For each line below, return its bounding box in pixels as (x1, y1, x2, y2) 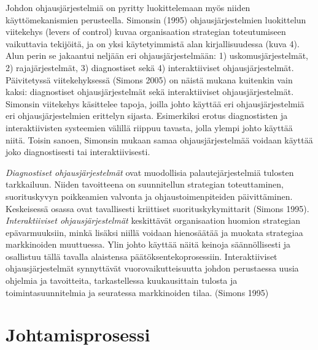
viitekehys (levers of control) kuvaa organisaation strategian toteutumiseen (6, 25, 286, 38)
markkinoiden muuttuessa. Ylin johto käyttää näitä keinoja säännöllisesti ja (6, 238, 291, 251)
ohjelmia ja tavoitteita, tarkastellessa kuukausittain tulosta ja (6, 274, 238, 287)
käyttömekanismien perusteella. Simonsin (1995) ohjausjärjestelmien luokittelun (6, 13, 306, 26)
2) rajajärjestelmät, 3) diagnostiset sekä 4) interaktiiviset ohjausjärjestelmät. (6, 61, 294, 74)
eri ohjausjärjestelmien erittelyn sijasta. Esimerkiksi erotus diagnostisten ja (6, 109, 288, 122)
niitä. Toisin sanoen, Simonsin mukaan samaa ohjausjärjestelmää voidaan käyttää (6, 133, 313, 146)
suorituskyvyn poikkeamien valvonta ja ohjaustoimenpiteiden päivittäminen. (6, 189, 293, 202)
